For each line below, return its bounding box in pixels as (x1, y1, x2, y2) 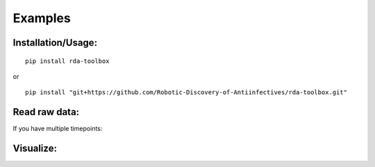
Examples (12, 10, 71, 26)
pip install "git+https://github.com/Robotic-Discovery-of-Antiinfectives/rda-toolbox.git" (25, 89, 347, 96)
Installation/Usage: (12, 37, 97, 49)
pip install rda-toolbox (25, 57, 110, 65)
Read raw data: (12, 106, 80, 118)
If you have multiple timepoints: (12, 125, 103, 133)
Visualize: (12, 143, 57, 155)
